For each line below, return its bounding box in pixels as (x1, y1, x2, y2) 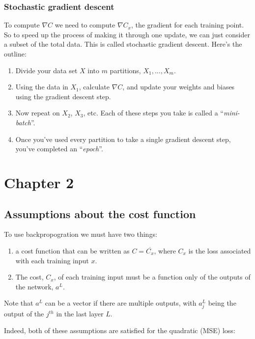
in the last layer (56, 309, 104, 319)
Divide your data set (15, 65, 78, 75)
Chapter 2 (4, 172, 74, 192)
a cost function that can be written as (15, 245, 130, 255)
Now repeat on (15, 108, 60, 118)
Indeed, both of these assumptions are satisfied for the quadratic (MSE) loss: (4, 325, 235, 336)
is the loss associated (188, 245, 251, 255)
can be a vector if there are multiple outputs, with (45, 298, 197, 308)
